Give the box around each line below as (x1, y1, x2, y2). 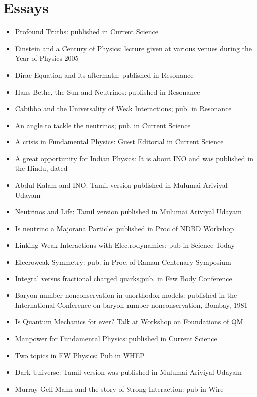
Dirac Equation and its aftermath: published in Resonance (15, 69, 194, 80)
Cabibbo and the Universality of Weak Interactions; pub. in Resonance (15, 103, 232, 114)
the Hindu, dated (15, 163, 68, 173)
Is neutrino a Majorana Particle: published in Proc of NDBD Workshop (15, 223, 234, 233)
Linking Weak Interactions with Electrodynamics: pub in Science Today (15, 240, 235, 250)
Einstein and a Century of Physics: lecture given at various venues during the (15, 43, 252, 53)
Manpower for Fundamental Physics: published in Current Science (15, 333, 217, 343)
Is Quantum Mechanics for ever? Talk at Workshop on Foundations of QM (15, 316, 243, 327)
